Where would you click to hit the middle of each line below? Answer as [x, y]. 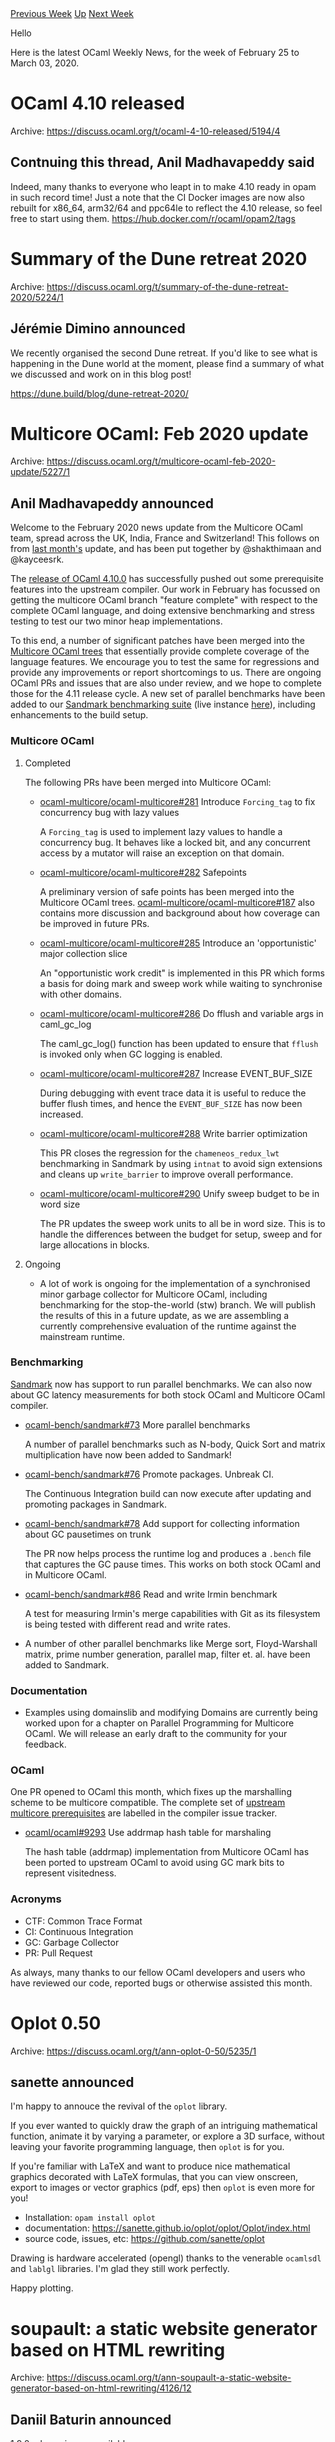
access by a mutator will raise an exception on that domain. [162, 853]
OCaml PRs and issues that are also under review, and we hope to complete [166, 683]
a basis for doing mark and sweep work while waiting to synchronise [181, 983]
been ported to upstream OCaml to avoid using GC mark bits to [154, 1863]
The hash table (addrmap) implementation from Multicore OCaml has [167, 1852]
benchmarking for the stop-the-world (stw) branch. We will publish [178, 1304]
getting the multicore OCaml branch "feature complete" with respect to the [164, 600]
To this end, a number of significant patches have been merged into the [157, 641]
